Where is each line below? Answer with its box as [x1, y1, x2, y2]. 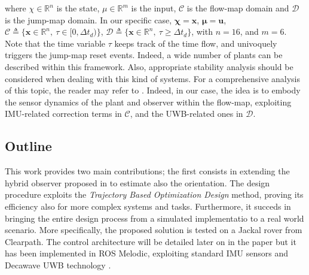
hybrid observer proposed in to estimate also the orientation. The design [5, 176, 270, 189]
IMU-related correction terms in [5, 107, 122, 120]
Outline [5, 137, 52, 155]
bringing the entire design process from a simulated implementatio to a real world [5, 211, 304, 224]
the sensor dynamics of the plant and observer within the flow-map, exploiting [5, 95, 292, 108]
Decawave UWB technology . [5, 258, 111, 271]
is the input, [131, 2, 176, 14]
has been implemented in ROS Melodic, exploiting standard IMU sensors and [5, 247, 288, 259]
